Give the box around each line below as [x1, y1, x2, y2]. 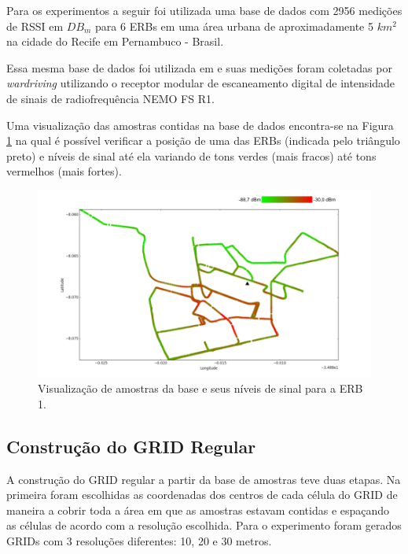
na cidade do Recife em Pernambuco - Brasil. [6, 33, 224, 50]
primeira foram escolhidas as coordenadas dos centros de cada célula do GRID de [6, 486, 398, 503]
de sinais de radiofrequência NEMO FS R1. [6, 90, 215, 106]
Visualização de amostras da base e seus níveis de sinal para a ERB [38, 380, 363, 397]
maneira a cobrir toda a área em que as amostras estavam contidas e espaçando [6, 501, 390, 518]
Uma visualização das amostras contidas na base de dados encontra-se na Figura [6, 116, 394, 133]
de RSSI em [6, 17, 64, 34]
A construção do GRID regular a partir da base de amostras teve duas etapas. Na [6, 471, 401, 487]
